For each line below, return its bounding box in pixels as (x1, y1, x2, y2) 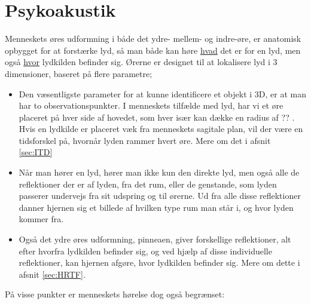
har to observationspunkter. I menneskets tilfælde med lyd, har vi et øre (19, 99, 283, 112)
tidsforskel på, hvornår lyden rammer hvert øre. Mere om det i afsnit (19, 134, 271, 146)
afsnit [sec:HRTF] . (19, 268, 86, 280)
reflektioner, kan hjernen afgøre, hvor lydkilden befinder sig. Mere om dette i (19, 256, 300, 269)
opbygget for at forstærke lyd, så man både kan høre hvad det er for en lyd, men (5, 44, 301, 56)
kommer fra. (19, 213, 64, 225)
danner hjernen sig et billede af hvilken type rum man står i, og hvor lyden (19, 201, 294, 213)
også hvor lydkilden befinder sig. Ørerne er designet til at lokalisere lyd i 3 (5, 56, 278, 68)
